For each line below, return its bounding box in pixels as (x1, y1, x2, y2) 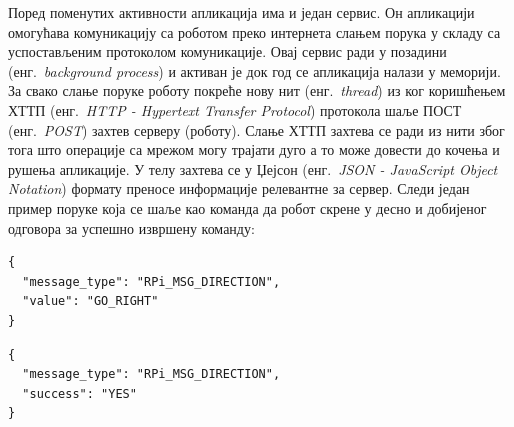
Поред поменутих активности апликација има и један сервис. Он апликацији (8, 2, 475, 22)
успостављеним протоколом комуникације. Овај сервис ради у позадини (8, 41, 447, 62)
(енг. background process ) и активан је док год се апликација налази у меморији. (8, 60, 501, 81)
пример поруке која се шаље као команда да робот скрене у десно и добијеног (8, 197, 487, 218)
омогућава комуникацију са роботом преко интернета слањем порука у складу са (8, 21, 501, 42)
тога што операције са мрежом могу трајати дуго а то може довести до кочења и (8, 139, 500, 160)
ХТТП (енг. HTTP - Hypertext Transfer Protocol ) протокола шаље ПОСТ (8, 99, 462, 120)
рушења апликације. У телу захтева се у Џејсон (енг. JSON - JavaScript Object (8, 158, 498, 179)
